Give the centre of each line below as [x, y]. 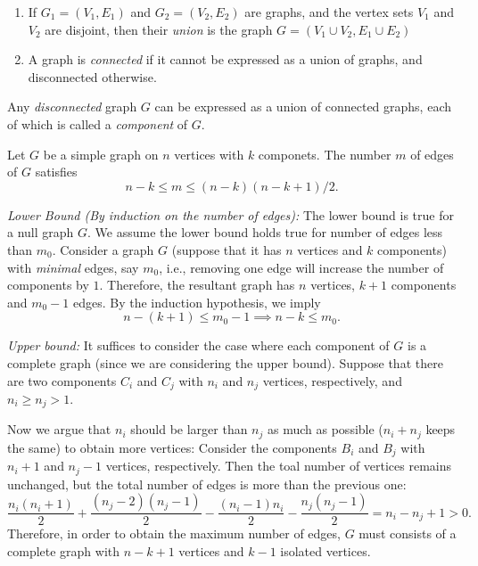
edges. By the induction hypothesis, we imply [197, 302]
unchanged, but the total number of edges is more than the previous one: [207, 484]
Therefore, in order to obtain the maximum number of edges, [174, 533]
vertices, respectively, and [332, 380]
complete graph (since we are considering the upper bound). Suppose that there [225, 362]
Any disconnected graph [72, 107]
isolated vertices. [326, 550]
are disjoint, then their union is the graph [159, 29]
